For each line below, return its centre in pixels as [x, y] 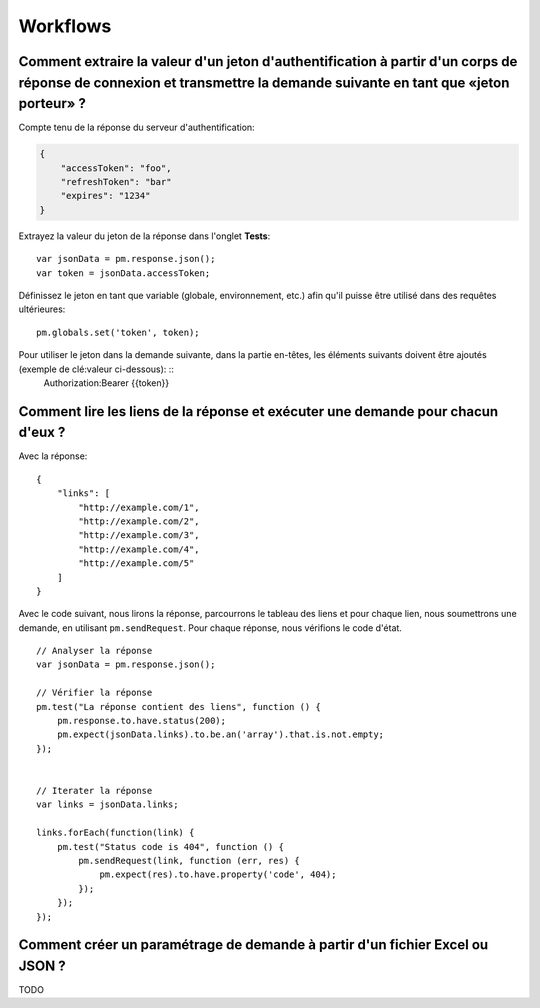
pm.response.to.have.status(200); [141, 721]
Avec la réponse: [53, 456]
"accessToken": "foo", [116, 168]
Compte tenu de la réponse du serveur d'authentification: [136, 127]
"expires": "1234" [105, 196]
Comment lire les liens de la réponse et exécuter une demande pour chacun [258, 411]
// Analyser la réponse [94, 651]
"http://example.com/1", [139, 507]
